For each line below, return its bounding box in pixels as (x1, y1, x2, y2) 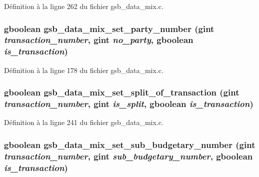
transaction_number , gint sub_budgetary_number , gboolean (4, 149, 253, 162)
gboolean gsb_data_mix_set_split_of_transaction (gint (4, 86, 239, 98)
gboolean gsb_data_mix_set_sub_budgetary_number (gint (4, 138, 255, 150)
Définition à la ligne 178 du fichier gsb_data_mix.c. (4, 64, 163, 75)
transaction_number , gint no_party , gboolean (4, 33, 193, 46)
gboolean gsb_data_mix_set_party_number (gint (4, 22, 214, 34)
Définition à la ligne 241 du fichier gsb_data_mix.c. (4, 117, 163, 127)
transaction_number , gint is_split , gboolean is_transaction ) (4, 97, 253, 110)
